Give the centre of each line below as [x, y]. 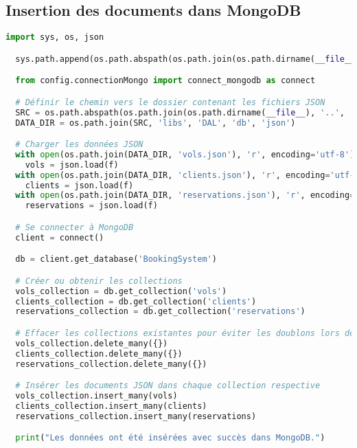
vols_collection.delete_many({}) [92, 343]
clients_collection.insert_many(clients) [111, 406]
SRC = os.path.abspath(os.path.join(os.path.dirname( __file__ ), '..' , [180, 112]
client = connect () [60, 237]
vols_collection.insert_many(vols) [96, 395]
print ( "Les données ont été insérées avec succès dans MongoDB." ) [170, 438]
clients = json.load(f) [79, 185]
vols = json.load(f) [72, 165]
